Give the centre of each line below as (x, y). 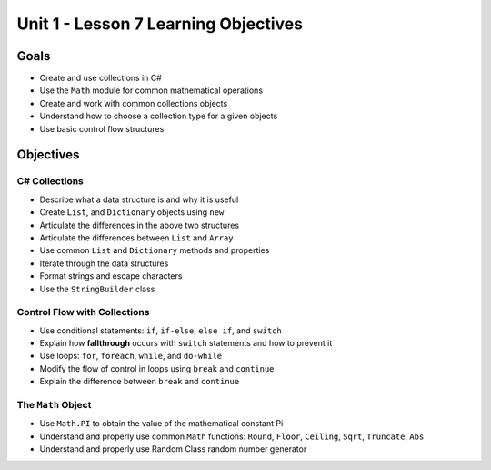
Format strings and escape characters (111, 276)
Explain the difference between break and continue (140, 382)
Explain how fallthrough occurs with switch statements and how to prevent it (186, 343)
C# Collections (50, 181)
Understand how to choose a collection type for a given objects (159, 116)
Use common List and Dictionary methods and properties (155, 250)
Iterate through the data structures (104, 263)
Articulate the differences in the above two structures (140, 225)
